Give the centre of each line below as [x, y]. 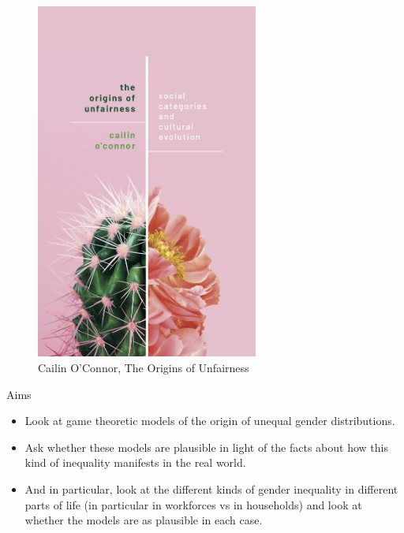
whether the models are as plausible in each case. [144, 520]
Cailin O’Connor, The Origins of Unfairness [144, 368]
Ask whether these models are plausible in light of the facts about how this [206, 447]
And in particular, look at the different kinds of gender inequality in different [211, 488]
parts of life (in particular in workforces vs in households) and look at [193, 504]
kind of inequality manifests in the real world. [135, 462]
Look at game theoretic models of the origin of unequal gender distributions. [210, 421]
